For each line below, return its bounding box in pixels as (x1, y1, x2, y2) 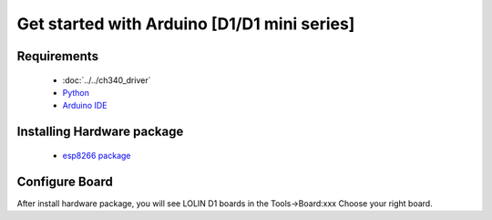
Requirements (16, 48, 99, 64)
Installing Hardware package (16, 124, 184, 140)
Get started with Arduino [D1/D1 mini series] (16, 14, 355, 34)
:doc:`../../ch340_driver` (62, 74, 151, 86)
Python (62, 87, 90, 98)
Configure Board (16, 173, 114, 189)
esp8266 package (62, 150, 131, 161)
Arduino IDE (62, 100, 108, 111)
